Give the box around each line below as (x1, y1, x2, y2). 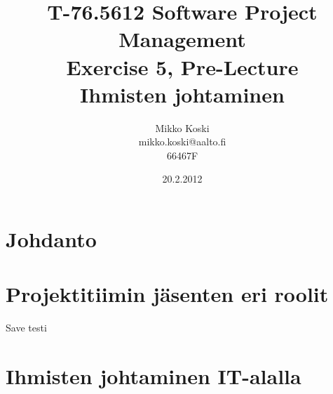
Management (118, 25, 246, 53)
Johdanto (6, 225, 97, 254)
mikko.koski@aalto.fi (138, 134, 226, 149)
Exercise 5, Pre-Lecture (66, 52, 299, 81)
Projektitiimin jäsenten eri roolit (6, 280, 329, 308)
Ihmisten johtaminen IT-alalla (6, 362, 301, 390)
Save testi (6, 320, 47, 335)
